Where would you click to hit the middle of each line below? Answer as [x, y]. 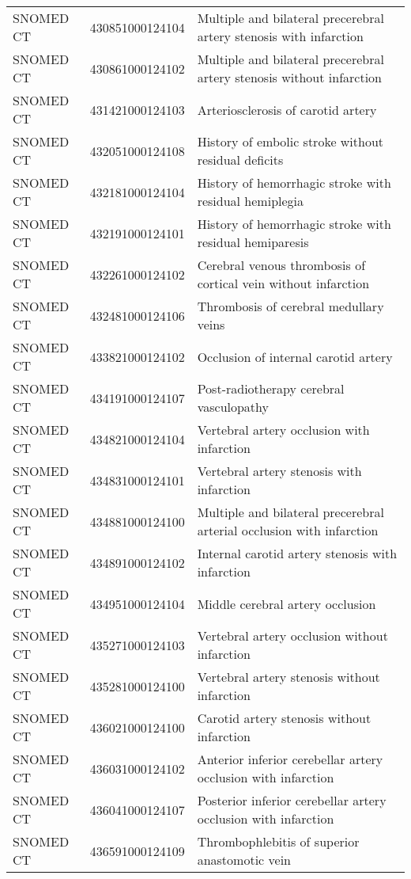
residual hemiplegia [251, 201]
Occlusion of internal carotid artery [295, 356]
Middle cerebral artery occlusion [287, 603]
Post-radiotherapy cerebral [271, 388]
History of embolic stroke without [290, 141]
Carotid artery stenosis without [284, 718]
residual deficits [240, 160]
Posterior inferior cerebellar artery [292, 800]
